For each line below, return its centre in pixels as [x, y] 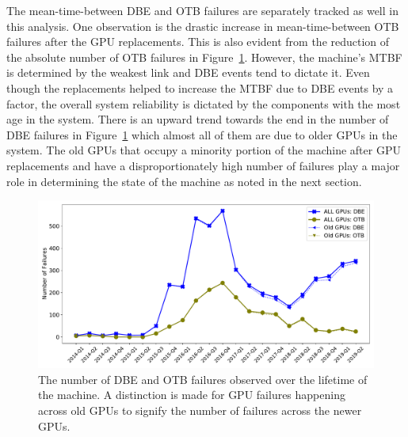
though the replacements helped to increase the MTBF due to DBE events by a [200, 87]
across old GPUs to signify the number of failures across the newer [200, 410]
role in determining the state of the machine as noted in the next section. [184, 181]
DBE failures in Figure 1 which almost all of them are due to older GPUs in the [202, 134]
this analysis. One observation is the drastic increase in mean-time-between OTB [203, 26]
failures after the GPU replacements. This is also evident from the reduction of [198, 42]
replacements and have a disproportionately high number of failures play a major [203, 165]
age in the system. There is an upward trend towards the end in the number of [198, 119]
